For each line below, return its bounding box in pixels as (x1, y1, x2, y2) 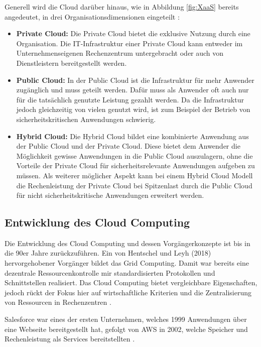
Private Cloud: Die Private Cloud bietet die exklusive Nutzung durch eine (16, 28, 250, 39)
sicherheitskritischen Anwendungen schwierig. (16, 113, 156, 124)
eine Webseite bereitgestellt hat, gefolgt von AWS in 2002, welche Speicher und (5, 323, 248, 334)
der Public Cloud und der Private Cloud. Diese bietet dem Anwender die (16, 141, 240, 151)
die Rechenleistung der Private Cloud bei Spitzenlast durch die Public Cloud (16, 180, 252, 190)
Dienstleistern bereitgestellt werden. (16, 57, 127, 68)
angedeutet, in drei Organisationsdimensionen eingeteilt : (5, 11, 180, 22)
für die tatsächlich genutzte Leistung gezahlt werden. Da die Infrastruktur (16, 94, 244, 104)
